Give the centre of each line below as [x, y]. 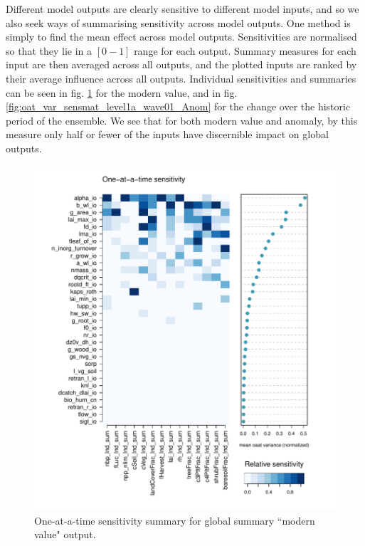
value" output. [65, 534]
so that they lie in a [49, 50]
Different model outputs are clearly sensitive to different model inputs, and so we [182, 9]
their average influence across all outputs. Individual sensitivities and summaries [181, 78]
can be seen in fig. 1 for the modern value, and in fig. [122, 92]
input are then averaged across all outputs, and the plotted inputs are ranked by [181, 64]
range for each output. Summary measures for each [245, 50]
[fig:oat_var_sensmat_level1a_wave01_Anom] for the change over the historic [178, 106]
